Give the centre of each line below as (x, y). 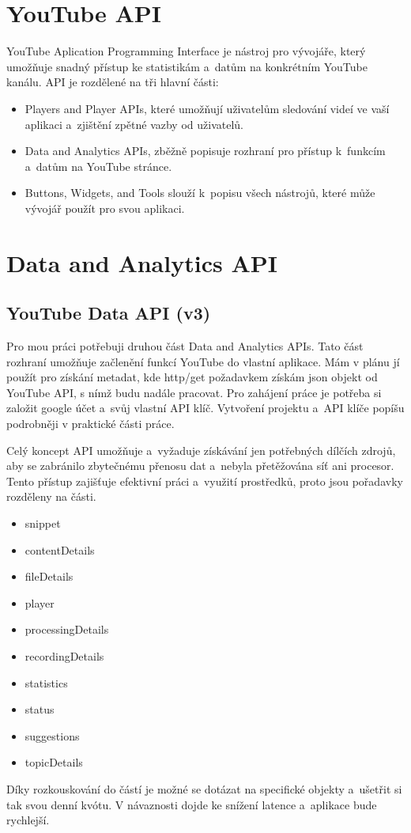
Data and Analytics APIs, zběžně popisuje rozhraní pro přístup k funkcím (205, 151)
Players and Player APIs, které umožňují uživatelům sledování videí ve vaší (207, 108)
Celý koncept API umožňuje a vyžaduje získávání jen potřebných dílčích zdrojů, (201, 450)
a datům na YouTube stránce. (98, 166)
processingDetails (67, 629)
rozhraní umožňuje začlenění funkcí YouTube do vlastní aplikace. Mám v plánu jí (203, 361)
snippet (43, 523)
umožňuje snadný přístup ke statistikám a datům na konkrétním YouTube (187, 66)
